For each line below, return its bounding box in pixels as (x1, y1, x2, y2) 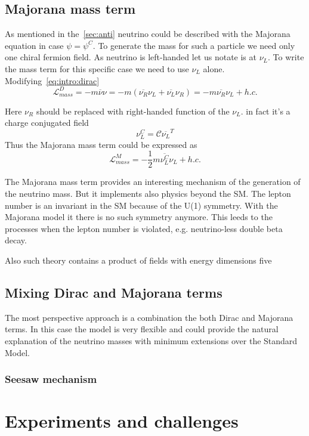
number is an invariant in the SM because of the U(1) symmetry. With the (5, 199, 278, 211)
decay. (5, 234, 27, 246)
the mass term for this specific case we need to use (5, 62, 189, 75)
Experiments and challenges (5, 409, 239, 433)
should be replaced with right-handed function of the (36, 104, 230, 117)
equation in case (5, 39, 64, 51)
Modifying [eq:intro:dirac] (5, 74, 100, 86)
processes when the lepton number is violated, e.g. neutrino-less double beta (5, 222, 283, 234)
